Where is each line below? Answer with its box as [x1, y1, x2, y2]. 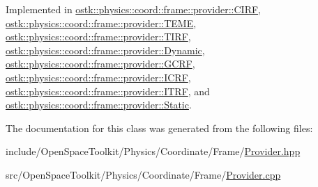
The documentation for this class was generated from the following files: [6, 120, 313, 135]
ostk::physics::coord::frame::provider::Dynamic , [6, 42, 205, 57]
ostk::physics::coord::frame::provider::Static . [6, 97, 192, 112]
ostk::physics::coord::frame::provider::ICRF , [6, 70, 191, 84]
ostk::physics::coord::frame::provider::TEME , [6, 15, 197, 30]
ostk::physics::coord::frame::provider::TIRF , [6, 29, 191, 44]
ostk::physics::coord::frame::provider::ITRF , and [6, 83, 210, 98]
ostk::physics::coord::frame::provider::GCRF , [6, 56, 195, 71]
